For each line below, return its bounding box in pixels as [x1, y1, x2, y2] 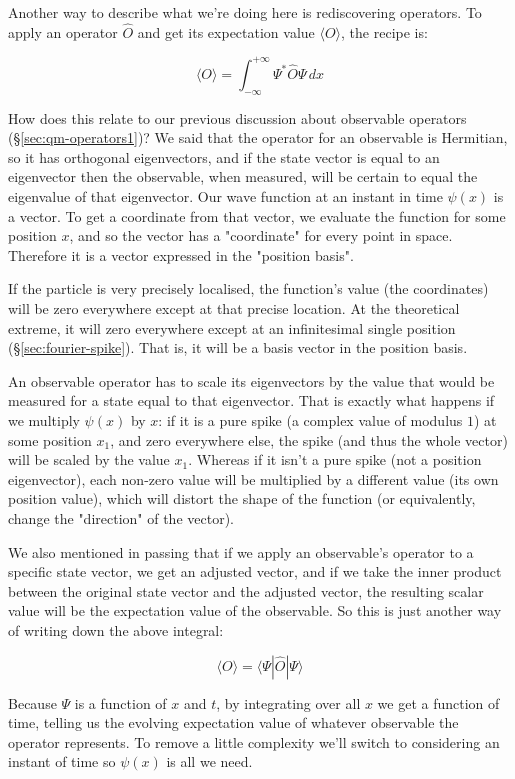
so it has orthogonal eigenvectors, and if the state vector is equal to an [8, 146, 440, 167]
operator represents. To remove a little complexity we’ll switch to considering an [8, 731, 500, 752]
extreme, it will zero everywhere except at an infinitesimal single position [8, 317, 456, 338]
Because [8, 692, 57, 713]
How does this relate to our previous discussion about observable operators [8, 107, 467, 128]
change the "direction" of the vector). [8, 507, 234, 528]
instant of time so [8, 751, 116, 772]
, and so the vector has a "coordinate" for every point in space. [69, 225, 453, 246]
